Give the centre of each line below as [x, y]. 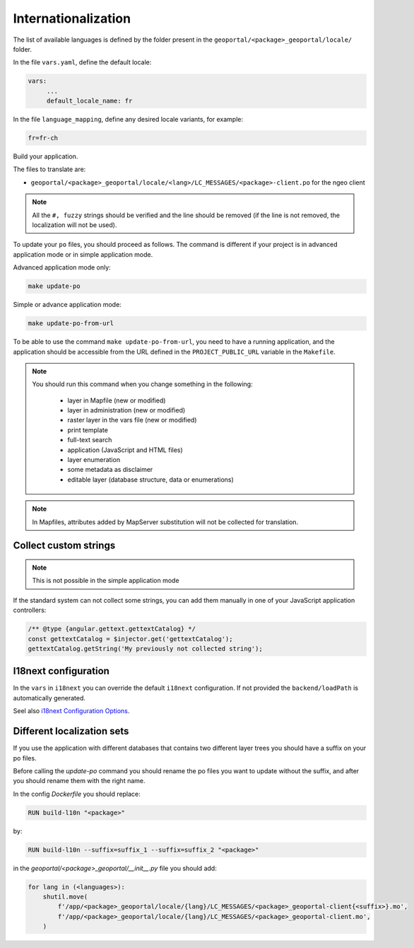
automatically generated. [49, 698]
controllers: [30, 610]
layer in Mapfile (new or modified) [117, 400]
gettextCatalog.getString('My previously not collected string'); [145, 648]
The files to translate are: [49, 169]
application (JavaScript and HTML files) [125, 450]
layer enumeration [94, 460]
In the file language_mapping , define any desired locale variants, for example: [128, 120]
